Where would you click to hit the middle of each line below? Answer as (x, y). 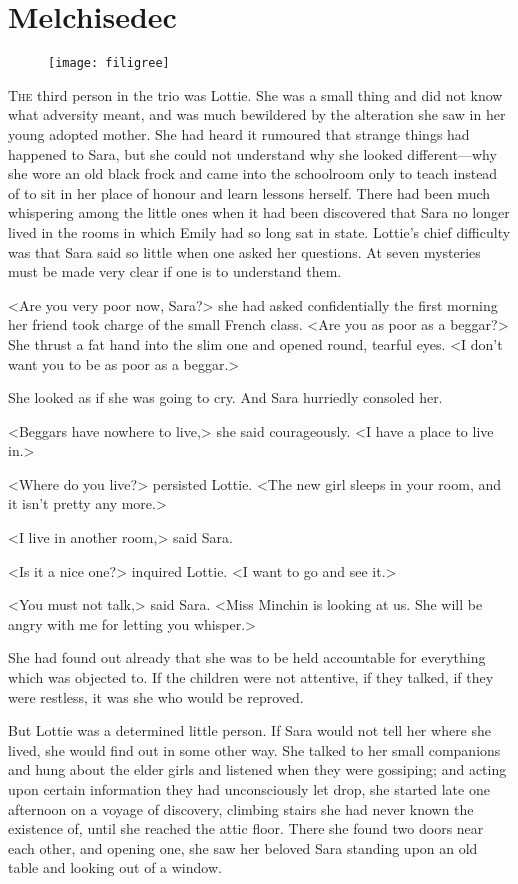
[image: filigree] (109, 63)
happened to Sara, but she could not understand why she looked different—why (252, 153)
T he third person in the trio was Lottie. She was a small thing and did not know (255, 94)
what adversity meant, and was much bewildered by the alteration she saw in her (257, 114)
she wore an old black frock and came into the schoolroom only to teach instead (253, 173)
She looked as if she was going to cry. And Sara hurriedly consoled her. (225, 397)
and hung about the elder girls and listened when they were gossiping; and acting (257, 769)
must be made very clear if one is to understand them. (175, 271)
